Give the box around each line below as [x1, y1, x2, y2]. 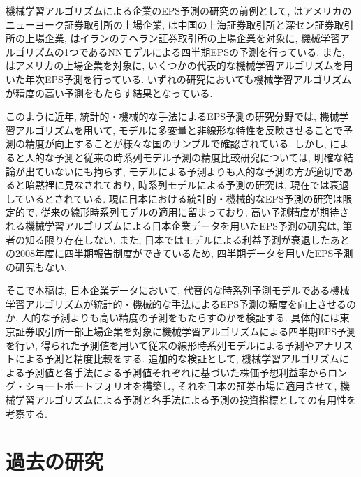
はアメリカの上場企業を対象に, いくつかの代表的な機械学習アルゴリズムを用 [6, 58, 353, 73]
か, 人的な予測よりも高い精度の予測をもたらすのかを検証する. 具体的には [6, 310, 340, 325]
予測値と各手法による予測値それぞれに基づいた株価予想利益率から [24, 365, 328, 379]
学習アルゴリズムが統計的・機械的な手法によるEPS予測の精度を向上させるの [6, 296, 357, 311]
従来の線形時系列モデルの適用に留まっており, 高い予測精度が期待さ [40, 205, 349, 219]
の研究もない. [6, 259, 67, 274]
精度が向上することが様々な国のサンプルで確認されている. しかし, [24, 136, 327, 151]
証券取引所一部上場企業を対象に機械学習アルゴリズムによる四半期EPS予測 [15, 324, 357, 339]
